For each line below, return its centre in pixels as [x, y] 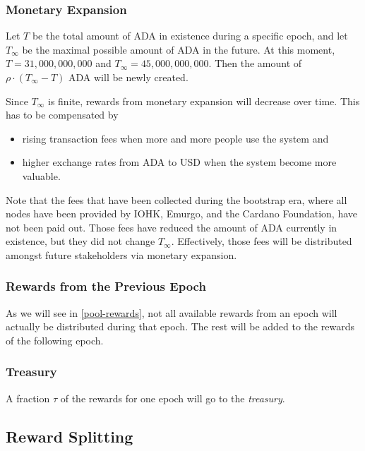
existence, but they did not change [80, 241]
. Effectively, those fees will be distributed [262, 241]
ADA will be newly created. [128, 77]
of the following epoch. [55, 340]
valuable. [41, 175]
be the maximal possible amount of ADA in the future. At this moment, [179, 49]
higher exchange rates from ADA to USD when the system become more [179, 162]
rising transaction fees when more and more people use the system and [175, 138]
